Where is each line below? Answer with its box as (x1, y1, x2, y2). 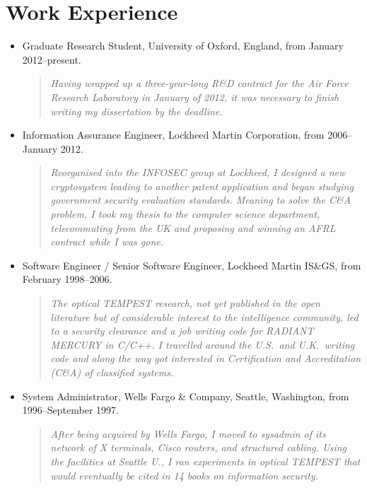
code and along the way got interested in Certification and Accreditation (50, 351, 361, 366)
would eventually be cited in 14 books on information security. (50, 467, 318, 482)
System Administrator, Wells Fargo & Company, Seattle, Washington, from (22, 388, 349, 403)
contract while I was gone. (50, 234, 164, 249)
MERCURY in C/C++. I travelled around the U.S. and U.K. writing (50, 337, 355, 352)
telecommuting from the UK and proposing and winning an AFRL (50, 220, 336, 235)
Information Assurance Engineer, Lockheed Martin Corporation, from (22, 127, 325, 142)
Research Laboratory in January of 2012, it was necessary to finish (50, 89, 339, 104)
